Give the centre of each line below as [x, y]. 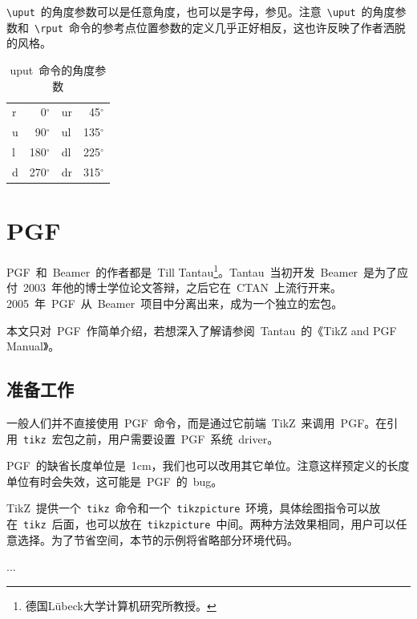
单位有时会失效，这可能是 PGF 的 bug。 [115, 481]
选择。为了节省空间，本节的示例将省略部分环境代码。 [158, 539]
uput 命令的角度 [53, 69]
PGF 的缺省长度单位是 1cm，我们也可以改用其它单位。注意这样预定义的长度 [208, 465]
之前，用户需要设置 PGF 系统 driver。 [176, 438]
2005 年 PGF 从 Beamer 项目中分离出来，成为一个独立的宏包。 [175, 303]
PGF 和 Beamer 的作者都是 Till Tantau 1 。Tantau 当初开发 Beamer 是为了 [202, 271]
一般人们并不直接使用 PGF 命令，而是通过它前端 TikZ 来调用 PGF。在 [197, 422]
